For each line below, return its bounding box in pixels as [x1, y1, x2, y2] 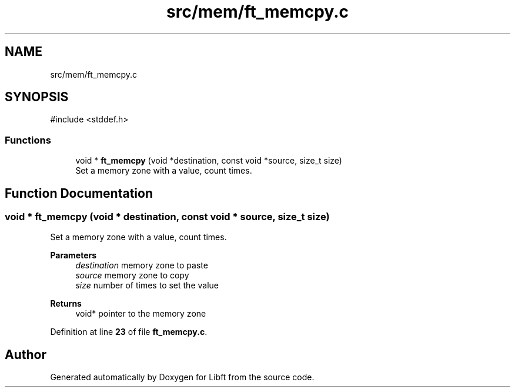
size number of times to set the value [75, 280, 219, 291]
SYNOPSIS [5, 89, 69, 105]
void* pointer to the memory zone [75, 308, 206, 319]
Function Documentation [5, 185, 153, 201]
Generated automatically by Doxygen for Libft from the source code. [50, 372, 315, 383]
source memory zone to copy [75, 270, 189, 281]
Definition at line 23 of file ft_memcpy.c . [50, 327, 208, 337]
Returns [50, 298, 82, 309]
